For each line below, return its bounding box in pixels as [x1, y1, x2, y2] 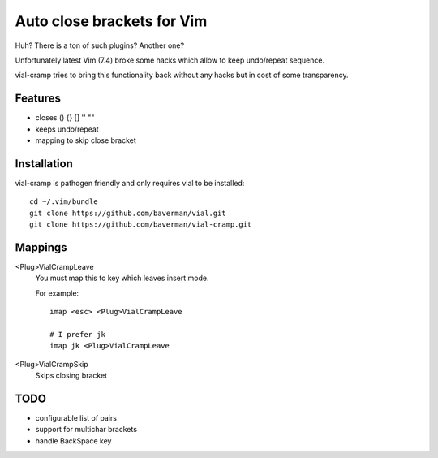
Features [15, 92, 61, 106]
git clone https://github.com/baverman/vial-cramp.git [29, 220, 252, 229]
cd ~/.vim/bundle [29, 197, 98, 206]
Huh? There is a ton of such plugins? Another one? [15, 41, 185, 50]
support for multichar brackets [35, 425, 138, 434]
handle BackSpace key [35, 435, 112, 446]
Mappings [15, 240, 68, 254]
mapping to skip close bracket [35, 136, 137, 145]
